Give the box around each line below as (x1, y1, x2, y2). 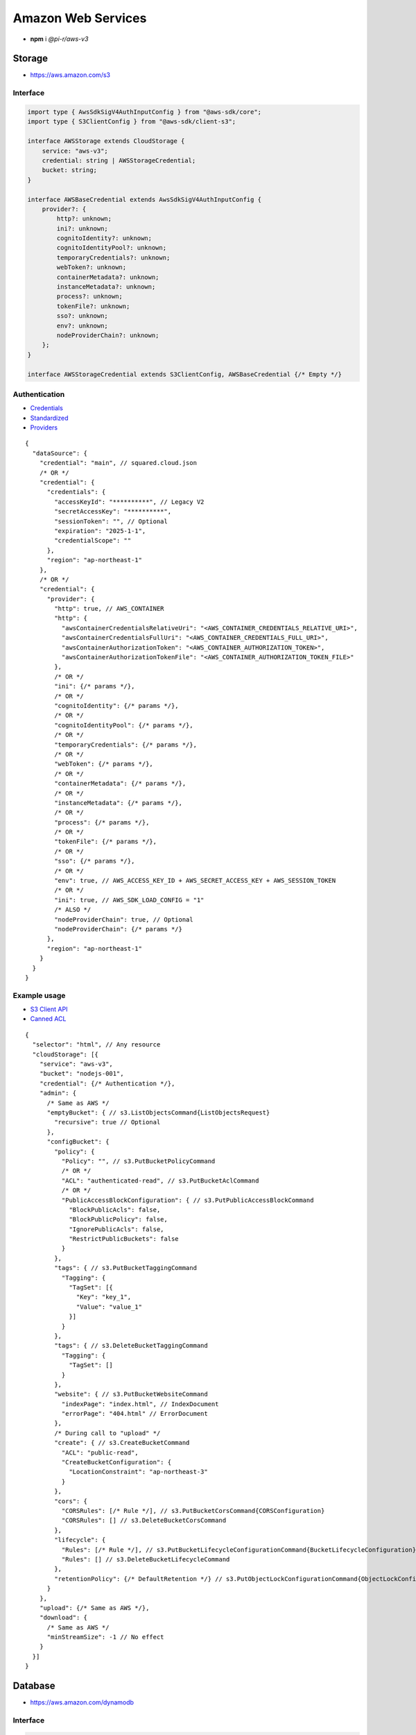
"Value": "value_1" (76, 1303, 142, 1311)
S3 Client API (30, 1005, 68, 1013)
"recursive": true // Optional (54, 1118, 161, 1126)
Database (12, 1680, 55, 1692)
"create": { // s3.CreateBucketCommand (54, 1439, 190, 1447)
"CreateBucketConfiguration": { (61, 1458, 172, 1466)
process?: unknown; (56, 292, 123, 301)
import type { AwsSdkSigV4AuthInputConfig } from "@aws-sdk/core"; (27, 108, 262, 116)
